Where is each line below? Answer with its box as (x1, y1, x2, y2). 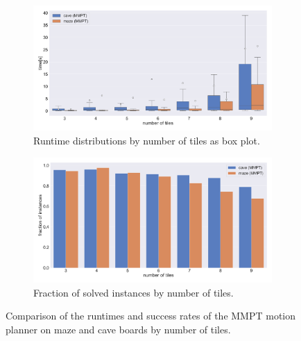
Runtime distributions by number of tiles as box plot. (33, 133, 260, 147)
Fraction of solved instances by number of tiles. (33, 285, 234, 299)
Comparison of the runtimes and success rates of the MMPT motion (6, 308, 296, 323)
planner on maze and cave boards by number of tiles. (6, 322, 231, 336)
